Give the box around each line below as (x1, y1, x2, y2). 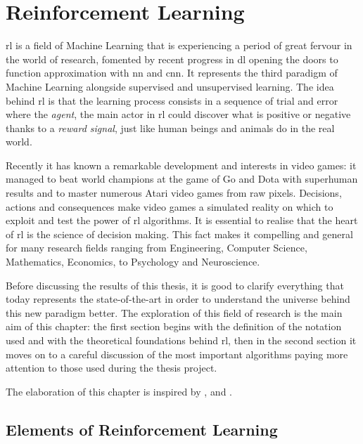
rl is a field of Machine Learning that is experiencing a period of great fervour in (6, 38, 352, 53)
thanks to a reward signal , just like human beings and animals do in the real (6, 120, 335, 135)
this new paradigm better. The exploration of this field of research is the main (6, 305, 343, 320)
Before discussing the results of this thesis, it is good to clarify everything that (6, 277, 344, 292)
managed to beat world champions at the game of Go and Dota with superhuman (6, 171, 358, 186)
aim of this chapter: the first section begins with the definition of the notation (6, 319, 342, 334)
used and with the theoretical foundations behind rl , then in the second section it (6, 333, 357, 347)
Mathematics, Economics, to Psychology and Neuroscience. (6, 254, 260, 269)
